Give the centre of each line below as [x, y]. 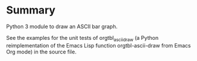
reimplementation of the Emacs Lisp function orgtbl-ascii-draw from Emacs [98, 45]
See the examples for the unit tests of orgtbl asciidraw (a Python [82, 38]
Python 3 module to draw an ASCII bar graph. [62, 26]
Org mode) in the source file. [41, 52]
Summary [31, 10]
